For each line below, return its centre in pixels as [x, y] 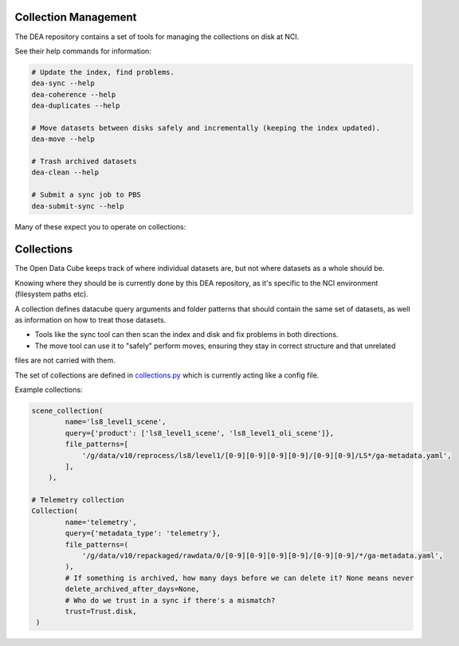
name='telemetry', [101, 522]
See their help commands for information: [83, 51]
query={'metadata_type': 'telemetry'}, [143, 533]
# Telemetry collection [78, 500]
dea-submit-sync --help [78, 206]
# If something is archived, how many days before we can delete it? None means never [239, 578]
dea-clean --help [65, 172]
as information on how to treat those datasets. [90, 320]
